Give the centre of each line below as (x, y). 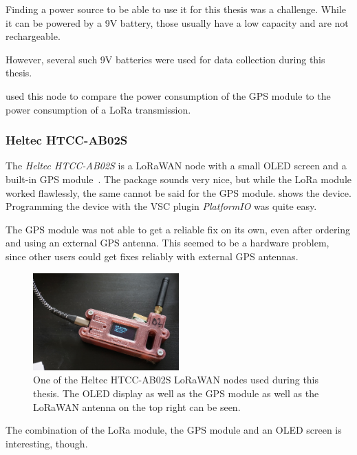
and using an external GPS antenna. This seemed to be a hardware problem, (167, 243)
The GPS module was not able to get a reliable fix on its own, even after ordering (178, 229)
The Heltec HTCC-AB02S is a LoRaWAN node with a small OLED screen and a (176, 166)
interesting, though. (47, 443)
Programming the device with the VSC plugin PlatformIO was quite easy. (161, 206)
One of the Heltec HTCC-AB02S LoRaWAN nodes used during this (176, 380)
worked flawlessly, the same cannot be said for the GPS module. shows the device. (178, 192)
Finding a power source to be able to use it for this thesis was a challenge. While (176, 9)
